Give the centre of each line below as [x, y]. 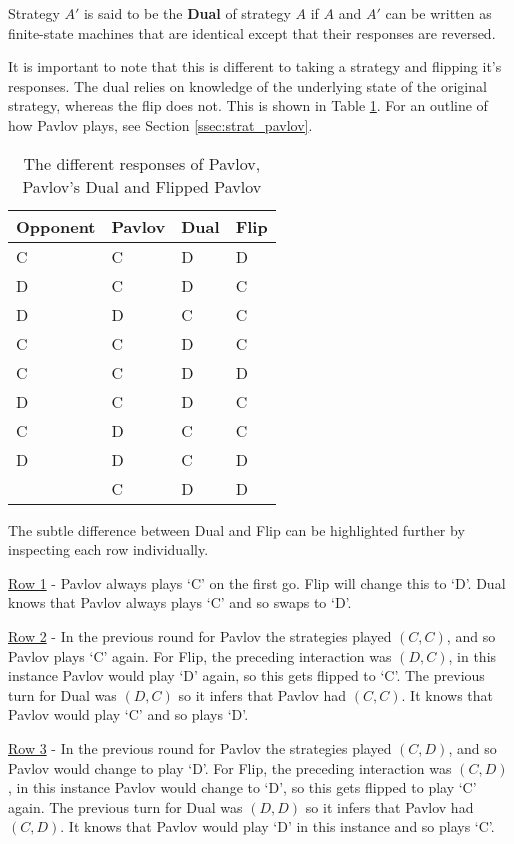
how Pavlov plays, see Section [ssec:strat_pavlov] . [160, 124]
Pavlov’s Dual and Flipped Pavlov [142, 186]
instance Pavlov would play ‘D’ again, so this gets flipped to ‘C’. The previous [246, 675]
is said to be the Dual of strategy [187, 13]
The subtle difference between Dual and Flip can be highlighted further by [236, 529]
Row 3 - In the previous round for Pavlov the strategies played [200, 747]
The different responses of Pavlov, [142, 163]
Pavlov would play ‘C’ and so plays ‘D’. [128, 714]
